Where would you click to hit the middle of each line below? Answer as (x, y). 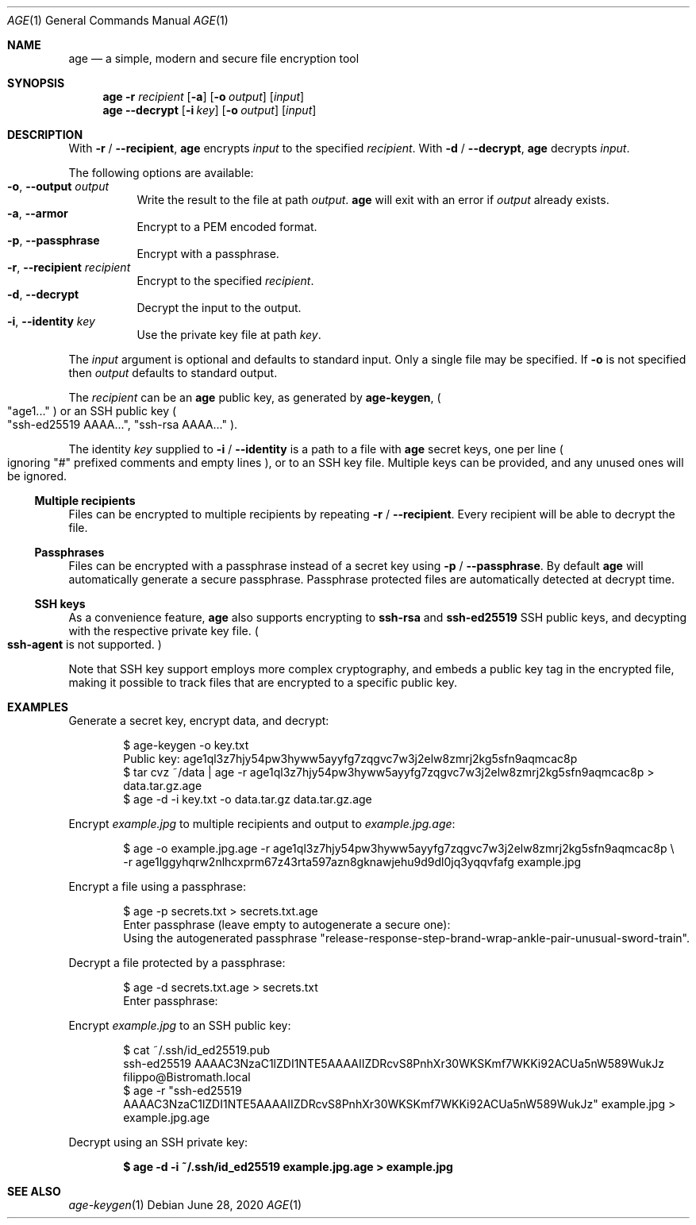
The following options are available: (161, 173)
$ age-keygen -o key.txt (186, 745)
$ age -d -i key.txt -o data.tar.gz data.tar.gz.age (248, 799)
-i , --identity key (51, 321)
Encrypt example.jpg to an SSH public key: (180, 1025)
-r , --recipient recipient (69, 267)
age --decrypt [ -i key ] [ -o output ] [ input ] (210, 110)
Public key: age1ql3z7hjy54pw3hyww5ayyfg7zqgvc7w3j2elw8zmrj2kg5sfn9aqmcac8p (350, 759)
